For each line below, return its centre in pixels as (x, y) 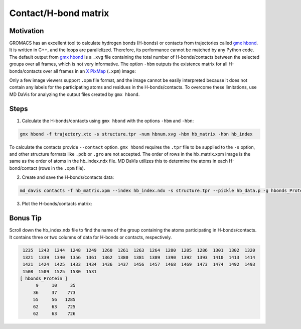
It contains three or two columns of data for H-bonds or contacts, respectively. (91, 237)
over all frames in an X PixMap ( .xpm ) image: (90, 71)
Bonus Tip (26, 218)
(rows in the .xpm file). (62, 168)
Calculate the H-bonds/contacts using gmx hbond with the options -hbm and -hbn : (108, 121)
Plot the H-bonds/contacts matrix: (57, 204)
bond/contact (23, 168)
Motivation (27, 31)
